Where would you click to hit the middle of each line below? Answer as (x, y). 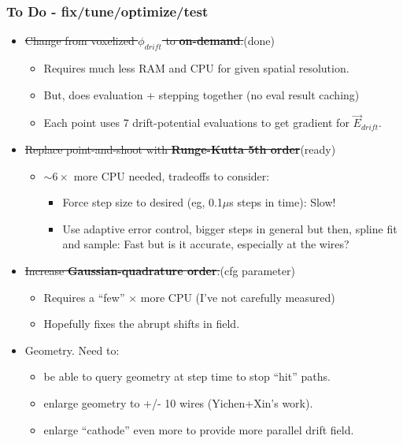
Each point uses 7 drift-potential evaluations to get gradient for (196, 123)
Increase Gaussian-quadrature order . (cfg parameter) (160, 270)
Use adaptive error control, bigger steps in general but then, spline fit (230, 228)
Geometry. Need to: (72, 350)
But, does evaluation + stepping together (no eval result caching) (201, 94)
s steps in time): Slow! (283, 202)
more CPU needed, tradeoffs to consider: (172, 175)
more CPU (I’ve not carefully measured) (238, 297)
